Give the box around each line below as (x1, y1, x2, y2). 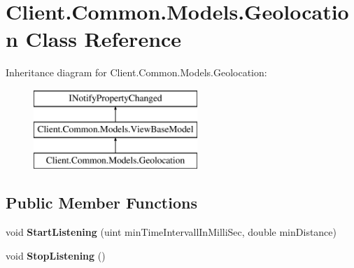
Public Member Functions (6, 192, 197, 213)
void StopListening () (6, 248, 106, 262)
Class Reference (25, 24, 182, 53)
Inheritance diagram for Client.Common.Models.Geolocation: (6, 65, 267, 80)
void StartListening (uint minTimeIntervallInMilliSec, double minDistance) (6, 225, 337, 239)
